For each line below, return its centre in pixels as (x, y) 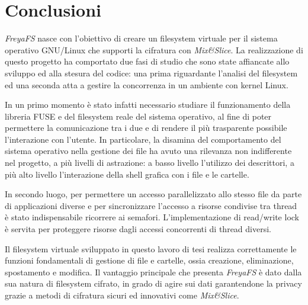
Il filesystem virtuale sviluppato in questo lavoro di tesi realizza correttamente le (151, 248)
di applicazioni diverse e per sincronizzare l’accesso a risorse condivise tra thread (151, 205)
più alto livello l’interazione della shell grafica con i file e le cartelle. (127, 174)
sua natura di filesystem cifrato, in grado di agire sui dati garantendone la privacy (153, 283)
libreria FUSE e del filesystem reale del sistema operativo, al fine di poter (138, 116)
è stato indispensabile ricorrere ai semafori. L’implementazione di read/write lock (152, 217)
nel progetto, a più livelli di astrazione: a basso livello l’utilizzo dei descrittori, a (150, 163)
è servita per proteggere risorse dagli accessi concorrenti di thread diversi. (138, 229)
